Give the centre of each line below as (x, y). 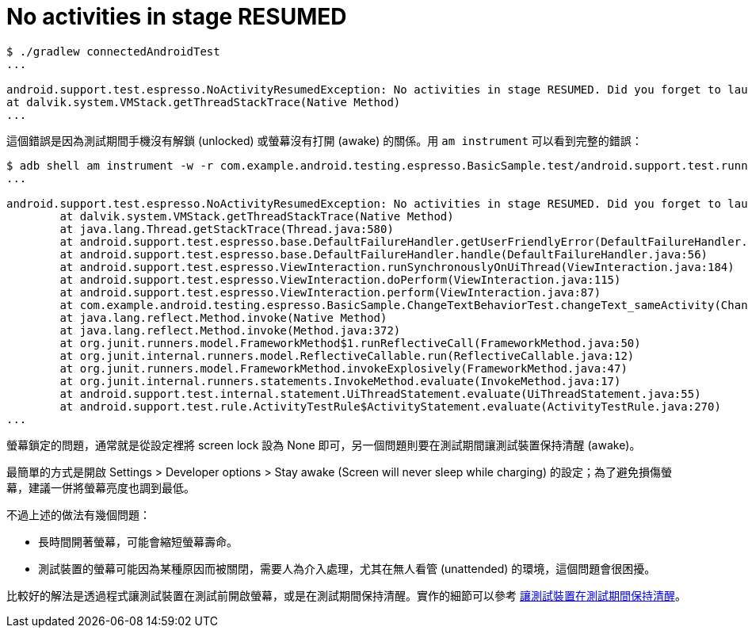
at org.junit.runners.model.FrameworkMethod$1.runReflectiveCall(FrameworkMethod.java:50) (350, 343)
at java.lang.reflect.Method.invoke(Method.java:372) (230, 330)
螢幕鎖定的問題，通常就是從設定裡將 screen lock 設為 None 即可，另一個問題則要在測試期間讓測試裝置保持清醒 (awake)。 (324, 445)
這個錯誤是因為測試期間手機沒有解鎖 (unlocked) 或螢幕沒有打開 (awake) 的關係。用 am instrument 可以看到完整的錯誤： (324, 140)
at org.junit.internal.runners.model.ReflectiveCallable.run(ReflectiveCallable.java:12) (347, 355)
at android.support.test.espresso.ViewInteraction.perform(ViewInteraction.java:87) (330, 292)
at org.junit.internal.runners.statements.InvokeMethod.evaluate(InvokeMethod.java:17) (340, 381)
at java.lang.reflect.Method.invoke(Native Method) (223, 317)
